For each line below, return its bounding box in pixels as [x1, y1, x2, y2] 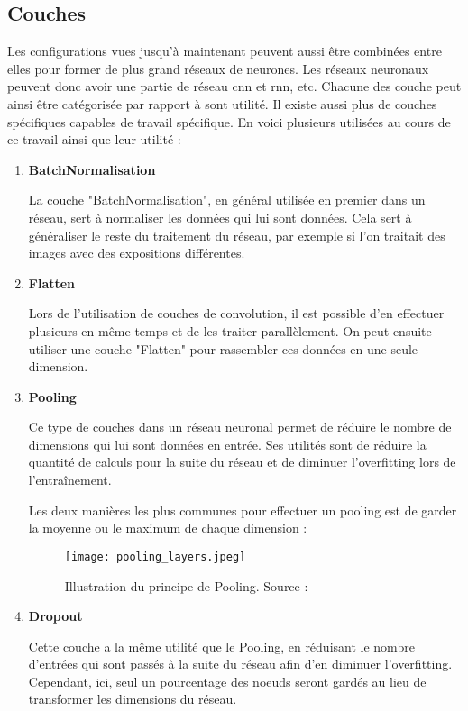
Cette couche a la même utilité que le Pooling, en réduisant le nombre [28, 636, 415, 655]
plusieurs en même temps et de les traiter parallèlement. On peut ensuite [28, 321, 432, 340]
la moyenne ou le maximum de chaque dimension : [28, 518, 307, 537]
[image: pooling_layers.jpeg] [64, 550, 246, 563]
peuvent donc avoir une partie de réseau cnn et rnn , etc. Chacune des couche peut [7, 77, 462, 96]
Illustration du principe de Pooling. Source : [64, 576, 308, 595]
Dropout [28, 606, 83, 625]
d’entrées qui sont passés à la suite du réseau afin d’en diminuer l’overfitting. [28, 654, 453, 673]
